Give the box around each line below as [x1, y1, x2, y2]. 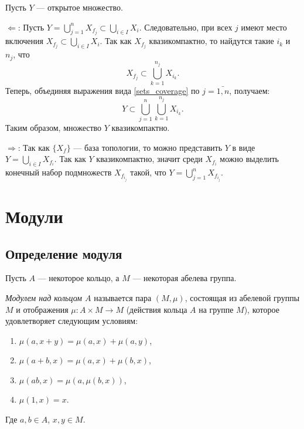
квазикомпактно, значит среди [96, 153, 203, 165]
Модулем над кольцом [5, 291, 83, 303]
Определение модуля [5, 244, 122, 262]
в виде [232, 141, 255, 153]
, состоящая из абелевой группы [185, 291, 300, 303]
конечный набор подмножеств [5, 166, 112, 178]
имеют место [241, 21, 287, 33]
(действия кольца [126, 303, 187, 315]
